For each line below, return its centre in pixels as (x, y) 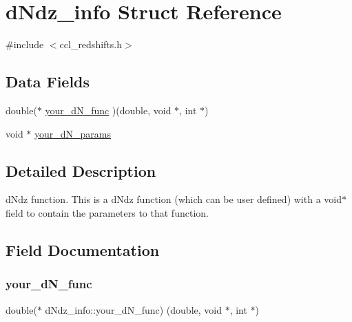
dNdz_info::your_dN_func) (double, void (133, 309)
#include (25, 44)
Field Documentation (83, 249)
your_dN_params (73, 133)
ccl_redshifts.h (91, 44)
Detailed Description (81, 170)
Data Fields (48, 82)
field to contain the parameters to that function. (107, 212)
